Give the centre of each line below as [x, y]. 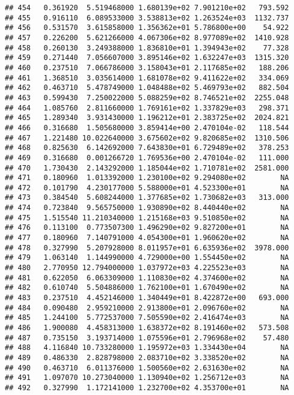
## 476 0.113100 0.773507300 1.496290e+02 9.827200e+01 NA [147, 228]
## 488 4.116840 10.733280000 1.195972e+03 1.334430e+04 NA [147, 348]
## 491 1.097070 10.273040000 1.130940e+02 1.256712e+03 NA [147, 378]
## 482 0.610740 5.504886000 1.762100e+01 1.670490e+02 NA [147, 288]
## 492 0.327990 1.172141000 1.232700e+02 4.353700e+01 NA [147, 387]
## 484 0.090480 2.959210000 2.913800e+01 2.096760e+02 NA [147, 308]
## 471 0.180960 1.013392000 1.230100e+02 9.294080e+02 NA [147, 178]
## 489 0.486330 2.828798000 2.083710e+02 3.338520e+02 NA [147, 357]
